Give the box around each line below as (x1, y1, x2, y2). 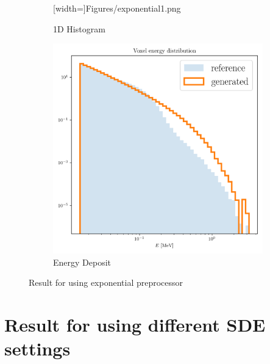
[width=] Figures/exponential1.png (53, 2, 181, 14)
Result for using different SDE (4, 312, 266, 337)
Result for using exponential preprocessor (29, 276, 183, 289)
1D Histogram (53, 22, 105, 35)
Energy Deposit (53, 255, 112, 268)
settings (4, 336, 71, 361)
